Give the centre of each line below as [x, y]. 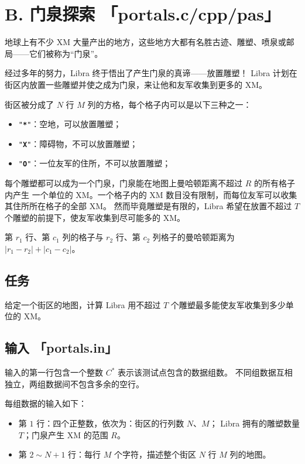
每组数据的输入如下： [46, 403]
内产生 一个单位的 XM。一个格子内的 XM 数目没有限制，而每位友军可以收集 [151, 194]
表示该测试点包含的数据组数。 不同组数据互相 [205, 372]
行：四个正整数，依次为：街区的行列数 [110, 423]
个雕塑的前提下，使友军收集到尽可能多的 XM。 [95, 217]
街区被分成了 [29, 104]
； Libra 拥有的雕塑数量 [254, 423]
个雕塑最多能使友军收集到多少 [228, 304]
